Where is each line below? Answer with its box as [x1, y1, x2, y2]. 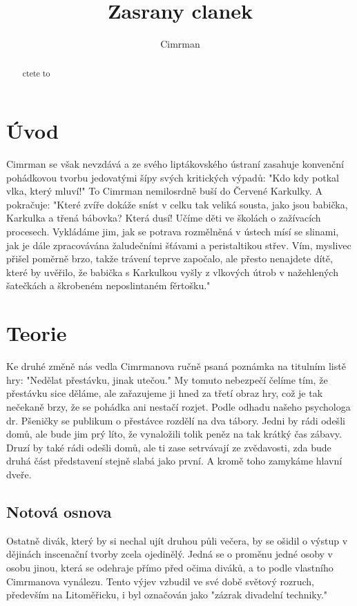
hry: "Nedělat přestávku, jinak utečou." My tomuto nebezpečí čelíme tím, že [6, 372, 328, 387]
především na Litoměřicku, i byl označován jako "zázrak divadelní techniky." [6, 587, 328, 602]
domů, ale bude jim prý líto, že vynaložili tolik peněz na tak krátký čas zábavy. [6, 427, 342, 441]
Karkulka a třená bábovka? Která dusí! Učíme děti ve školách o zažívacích [6, 211, 321, 225]
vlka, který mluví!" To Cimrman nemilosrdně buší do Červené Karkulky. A [6, 184, 322, 198]
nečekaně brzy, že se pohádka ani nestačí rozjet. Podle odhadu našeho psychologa [6, 399, 351, 413]
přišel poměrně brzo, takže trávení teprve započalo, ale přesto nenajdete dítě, [6, 251, 333, 266]
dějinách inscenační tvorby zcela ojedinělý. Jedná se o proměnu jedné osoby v [6, 547, 334, 561]
